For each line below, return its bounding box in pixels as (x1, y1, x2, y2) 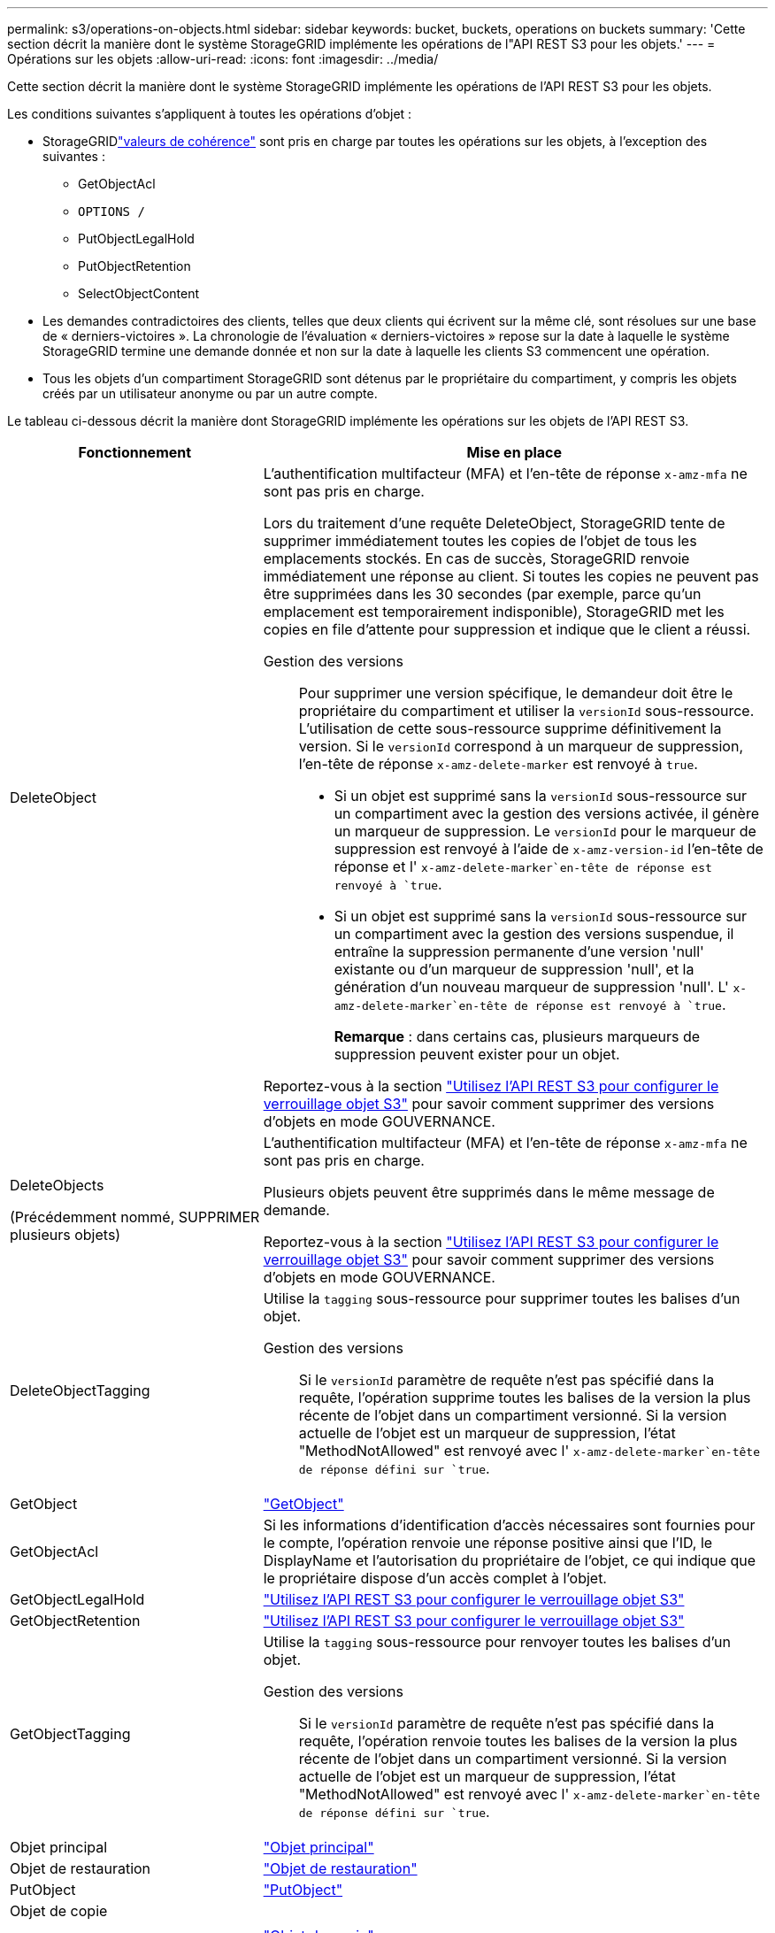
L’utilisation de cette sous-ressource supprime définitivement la (298, 720, 722, 737)
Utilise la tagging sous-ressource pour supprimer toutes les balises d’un (263, 1290, 740, 1307)
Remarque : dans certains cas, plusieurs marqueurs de (334, 1028, 701, 1045)
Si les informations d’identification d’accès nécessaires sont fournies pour (263, 1516, 756, 1534)
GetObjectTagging (10, 1725, 131, 1743)
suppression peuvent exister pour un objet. (334, 1045, 620, 1063)
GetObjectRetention (10, 1612, 141, 1629)
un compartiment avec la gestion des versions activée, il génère (334, 805, 760, 822)
